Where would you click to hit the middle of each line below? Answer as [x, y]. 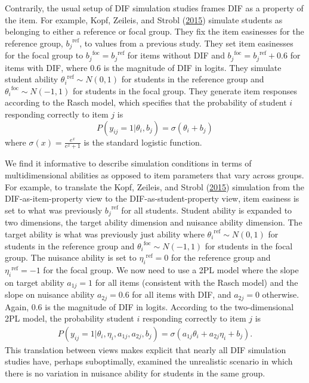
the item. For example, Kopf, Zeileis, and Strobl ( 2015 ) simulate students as [144, 19]
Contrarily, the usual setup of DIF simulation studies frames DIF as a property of [154, 8]
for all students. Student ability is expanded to [207, 210]
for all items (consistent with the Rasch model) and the [197, 282]
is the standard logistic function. [143, 142]
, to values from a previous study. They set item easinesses [186, 43]
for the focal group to [44, 55]
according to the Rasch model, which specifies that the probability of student [146, 102]
